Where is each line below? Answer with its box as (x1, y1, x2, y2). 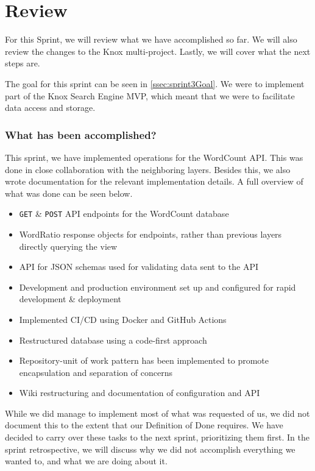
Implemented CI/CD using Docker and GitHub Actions (19, 313, 227, 325)
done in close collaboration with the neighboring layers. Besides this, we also (5, 163, 291, 175)
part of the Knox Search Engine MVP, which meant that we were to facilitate (5, 89, 295, 102)
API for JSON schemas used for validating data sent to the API (19, 260, 258, 273)
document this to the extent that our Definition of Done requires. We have (5, 419, 283, 431)
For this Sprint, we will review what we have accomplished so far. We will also (5, 33, 297, 46)
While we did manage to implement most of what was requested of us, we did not (5, 406, 310, 419)
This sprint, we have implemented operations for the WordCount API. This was (5, 151, 303, 163)
